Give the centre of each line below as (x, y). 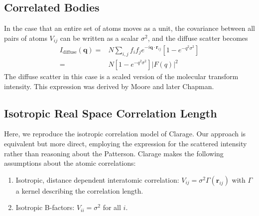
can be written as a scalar (99, 38)
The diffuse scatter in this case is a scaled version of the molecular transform (121, 76)
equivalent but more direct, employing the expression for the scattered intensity (126, 144)
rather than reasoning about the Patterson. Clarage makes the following (114, 153)
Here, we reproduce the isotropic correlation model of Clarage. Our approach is (125, 134)
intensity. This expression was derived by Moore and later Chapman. (109, 86)
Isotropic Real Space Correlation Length (111, 113)
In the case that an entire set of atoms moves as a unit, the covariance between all (129, 28)
